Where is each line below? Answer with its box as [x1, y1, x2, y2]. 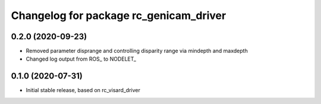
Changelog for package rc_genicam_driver [11, 9, 226, 22]
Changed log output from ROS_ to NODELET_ [26, 55, 137, 62]
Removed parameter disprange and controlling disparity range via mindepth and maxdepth [26, 48, 248, 55]
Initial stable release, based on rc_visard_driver [26, 87, 141, 94]
